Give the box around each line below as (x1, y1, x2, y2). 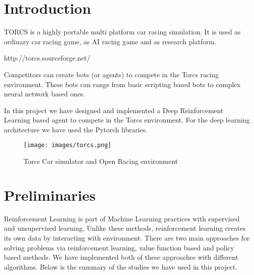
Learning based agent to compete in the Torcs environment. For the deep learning (4, 115, 250, 125)
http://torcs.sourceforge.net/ (4, 53, 91, 63)
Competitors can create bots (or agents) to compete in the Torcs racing (4, 69, 219, 79)
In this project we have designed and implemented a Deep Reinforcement (4, 105, 224, 115)
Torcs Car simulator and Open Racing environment (24, 156, 178, 166)
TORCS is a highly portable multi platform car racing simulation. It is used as (4, 27, 241, 37)
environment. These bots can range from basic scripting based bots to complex (4, 79, 241, 89)
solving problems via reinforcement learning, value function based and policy (4, 242, 234, 252)
